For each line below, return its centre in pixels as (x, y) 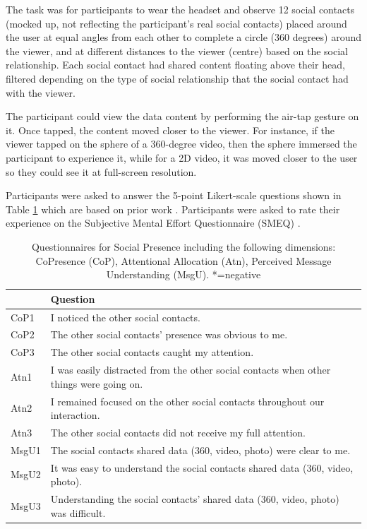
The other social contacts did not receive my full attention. (178, 432)
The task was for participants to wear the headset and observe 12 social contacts (180, 9)
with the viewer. (41, 92)
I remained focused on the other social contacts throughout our (187, 401)
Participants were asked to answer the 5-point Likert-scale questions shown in (174, 195)
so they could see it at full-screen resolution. (101, 171)
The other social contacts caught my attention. (152, 352)
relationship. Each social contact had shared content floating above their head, (175, 65)
